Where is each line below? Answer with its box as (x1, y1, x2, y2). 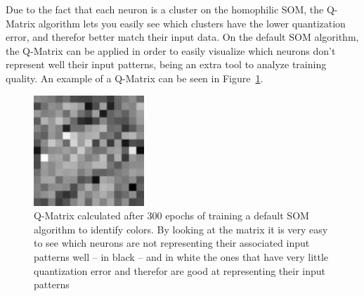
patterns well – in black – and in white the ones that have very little (34, 249, 329, 264)
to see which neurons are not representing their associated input (34, 236, 310, 250)
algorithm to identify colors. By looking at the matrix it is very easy (34, 221, 328, 236)
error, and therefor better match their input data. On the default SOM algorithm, (6, 30, 359, 44)
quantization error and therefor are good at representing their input (34, 263, 326, 278)
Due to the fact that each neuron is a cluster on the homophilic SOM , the (6, 2, 324, 16)
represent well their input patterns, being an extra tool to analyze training (6, 57, 327, 72)
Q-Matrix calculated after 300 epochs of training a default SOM (34, 208, 309, 223)
